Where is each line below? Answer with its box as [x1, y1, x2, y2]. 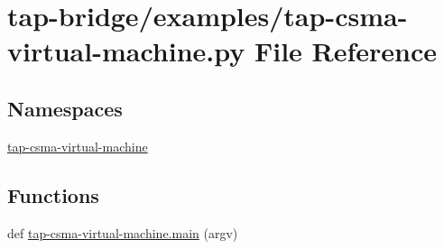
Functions [7, 180, 99, 208]
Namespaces [7, 94, 123, 122]
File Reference [254, 32, 438, 69]
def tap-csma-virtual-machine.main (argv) [7, 223, 238, 242]
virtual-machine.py [7, 32, 245, 69]
